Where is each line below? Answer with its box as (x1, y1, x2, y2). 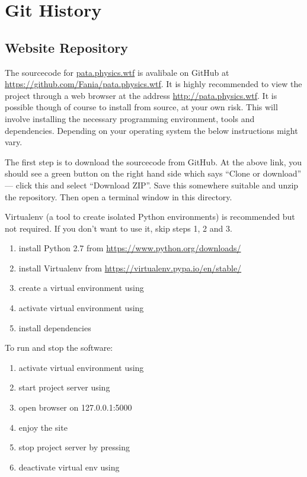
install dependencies (18, 321, 91, 334)
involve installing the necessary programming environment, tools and (5, 112, 255, 124)
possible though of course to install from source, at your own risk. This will (5, 101, 278, 113)
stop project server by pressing (18, 441, 130, 453)
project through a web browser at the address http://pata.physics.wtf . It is (5, 89, 277, 101)
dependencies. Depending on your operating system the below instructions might (5, 124, 298, 136)
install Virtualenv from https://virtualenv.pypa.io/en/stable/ (18, 261, 242, 274)
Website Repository (5, 38, 128, 56)
